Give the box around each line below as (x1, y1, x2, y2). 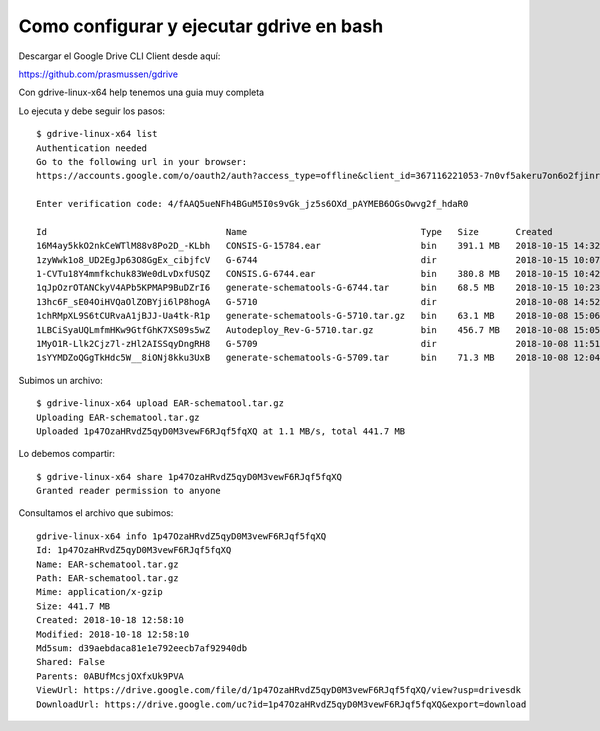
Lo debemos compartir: (18, 448, 115, 460)
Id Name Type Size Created (36, 226, 554, 237)
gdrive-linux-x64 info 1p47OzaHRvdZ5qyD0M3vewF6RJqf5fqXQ (36, 530, 327, 542)
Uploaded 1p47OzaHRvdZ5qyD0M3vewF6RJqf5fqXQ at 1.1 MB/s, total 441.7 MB (36, 425, 406, 437)
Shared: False (36, 656, 105, 668)
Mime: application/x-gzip (36, 586, 164, 598)
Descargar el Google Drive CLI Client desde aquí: (18, 50, 221, 62)
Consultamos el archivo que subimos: (18, 507, 174, 519)
